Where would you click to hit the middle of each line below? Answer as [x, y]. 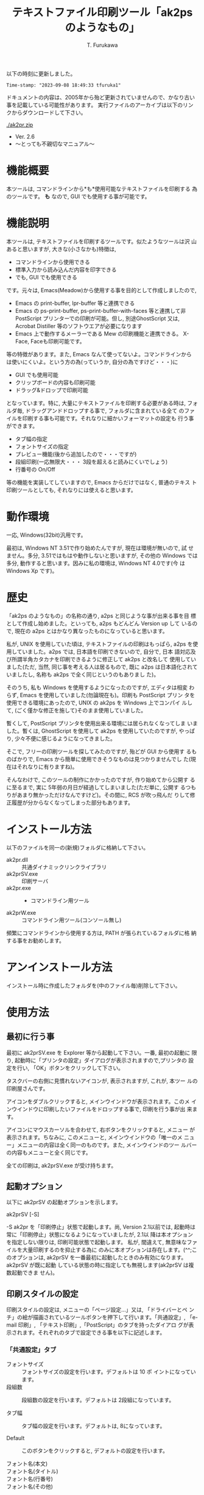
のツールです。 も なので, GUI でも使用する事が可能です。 [78, 196]
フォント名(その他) [30, 1486]
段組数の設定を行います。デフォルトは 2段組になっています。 [98, 1400]
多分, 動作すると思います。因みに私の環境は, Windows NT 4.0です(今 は [96, 563]
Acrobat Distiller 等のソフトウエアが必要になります [79, 326]
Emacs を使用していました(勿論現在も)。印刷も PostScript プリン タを [107, 695]
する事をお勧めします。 [36, 941]
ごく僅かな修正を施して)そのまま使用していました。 [82, 710]
